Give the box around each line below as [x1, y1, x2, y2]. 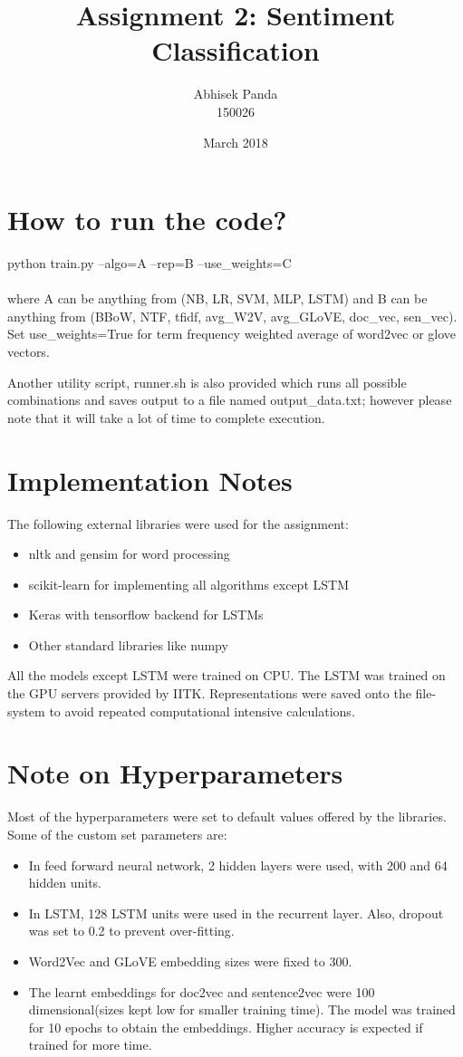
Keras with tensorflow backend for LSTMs [28, 605, 264, 624]
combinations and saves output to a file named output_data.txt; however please [7, 390, 452, 409]
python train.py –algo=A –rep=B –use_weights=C [7, 254, 292, 273]
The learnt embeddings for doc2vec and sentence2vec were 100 [28, 982, 375, 1001]
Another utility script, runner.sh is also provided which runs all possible [7, 372, 407, 391]
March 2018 [203, 132, 268, 151]
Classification [151, 32, 320, 69]
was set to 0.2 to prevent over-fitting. [28, 921, 235, 940]
